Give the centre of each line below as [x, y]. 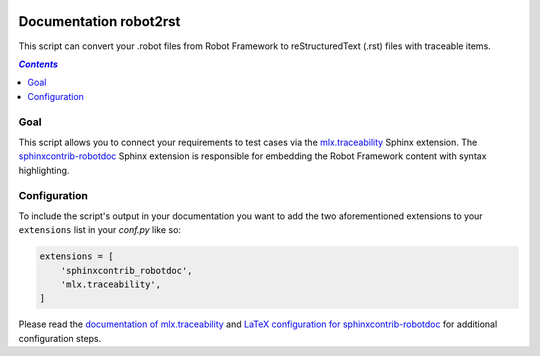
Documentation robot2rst [99, 21]
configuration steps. [60, 338]
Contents [38, 64]
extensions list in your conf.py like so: [100, 230]
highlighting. [44, 170]
